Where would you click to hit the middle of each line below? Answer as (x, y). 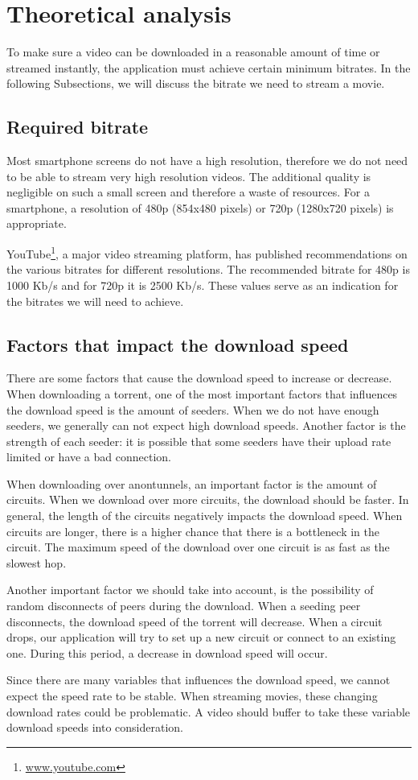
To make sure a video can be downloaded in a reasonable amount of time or (193, 52)
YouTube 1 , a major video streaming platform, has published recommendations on (207, 252)
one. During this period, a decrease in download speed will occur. (167, 652)
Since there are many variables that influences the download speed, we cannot (199, 680)
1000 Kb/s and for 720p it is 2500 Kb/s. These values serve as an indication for (203, 285)
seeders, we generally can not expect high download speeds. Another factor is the (206, 425)
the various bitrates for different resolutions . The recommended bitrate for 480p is (208, 269)
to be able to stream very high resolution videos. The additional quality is (189, 176)
